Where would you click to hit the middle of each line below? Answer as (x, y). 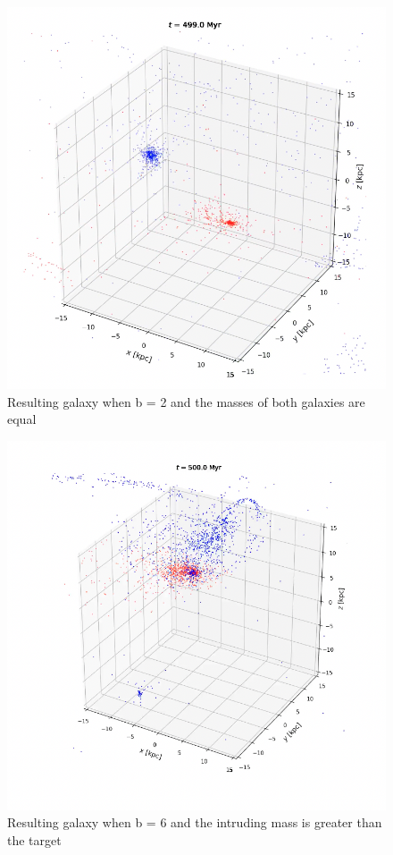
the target (34, 840)
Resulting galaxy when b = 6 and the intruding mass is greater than (195, 822)
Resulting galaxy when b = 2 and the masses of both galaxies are (186, 401)
